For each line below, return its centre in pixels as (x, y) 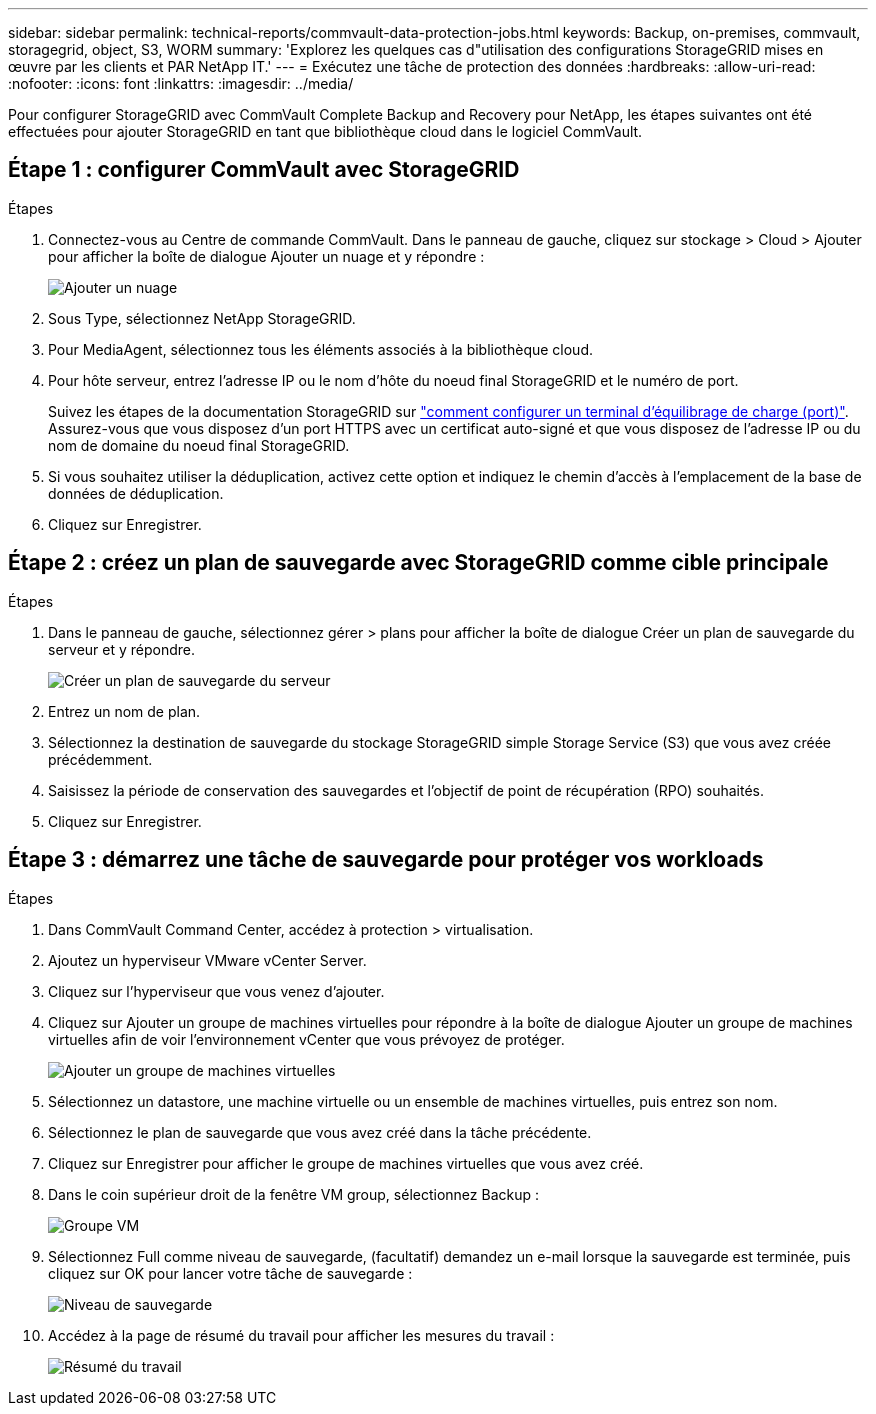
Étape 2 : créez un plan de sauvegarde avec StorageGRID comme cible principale (418, 563)
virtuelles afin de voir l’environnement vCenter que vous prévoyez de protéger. (306, 1039)
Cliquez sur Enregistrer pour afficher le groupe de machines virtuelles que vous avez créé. (346, 1163)
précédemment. (100, 759)
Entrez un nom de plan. (124, 711)
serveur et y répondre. (122, 649)
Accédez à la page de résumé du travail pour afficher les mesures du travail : (301, 1335)
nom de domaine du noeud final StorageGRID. (199, 445)
